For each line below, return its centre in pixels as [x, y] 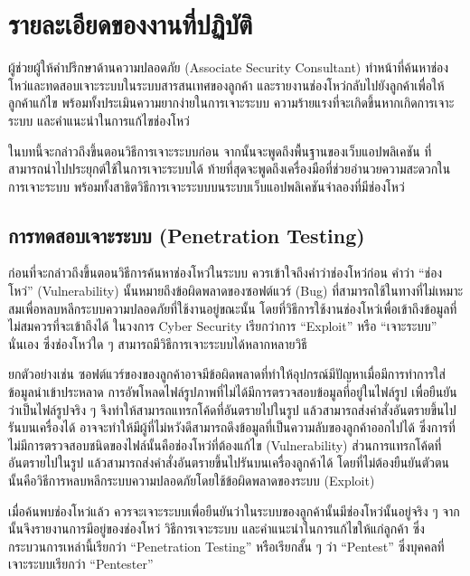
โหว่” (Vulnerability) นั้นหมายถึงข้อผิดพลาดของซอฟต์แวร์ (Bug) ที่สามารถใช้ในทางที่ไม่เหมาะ [236, 291]
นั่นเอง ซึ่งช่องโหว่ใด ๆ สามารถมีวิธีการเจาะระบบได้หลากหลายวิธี [158, 343]
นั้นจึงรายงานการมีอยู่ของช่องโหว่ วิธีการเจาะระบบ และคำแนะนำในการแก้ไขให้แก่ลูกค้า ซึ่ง [216, 529]
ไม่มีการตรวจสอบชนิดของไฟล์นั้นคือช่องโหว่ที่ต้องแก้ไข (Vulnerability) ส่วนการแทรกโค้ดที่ [225, 444]
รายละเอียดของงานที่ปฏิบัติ [131, 24]
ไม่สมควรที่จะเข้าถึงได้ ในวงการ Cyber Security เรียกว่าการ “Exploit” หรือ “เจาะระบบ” [223, 326]
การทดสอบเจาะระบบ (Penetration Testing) [187, 235]
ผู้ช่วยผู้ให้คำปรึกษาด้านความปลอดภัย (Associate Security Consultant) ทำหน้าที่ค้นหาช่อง [229, 67]
